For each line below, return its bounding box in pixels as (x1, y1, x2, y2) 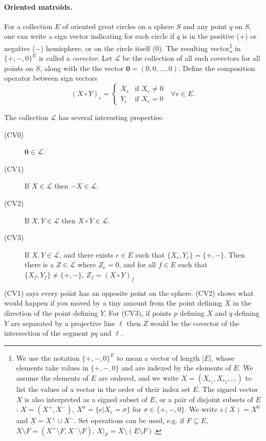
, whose (211, 352, 235, 363)
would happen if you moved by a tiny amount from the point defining (4, 297, 223, 308)
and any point (183, 20, 227, 31)
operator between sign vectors (4, 73, 98, 83)
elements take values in (16, 362, 88, 373)
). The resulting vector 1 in (159, 41, 241, 53)
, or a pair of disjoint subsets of (155, 393, 253, 404)
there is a (25, 259, 54, 270)
